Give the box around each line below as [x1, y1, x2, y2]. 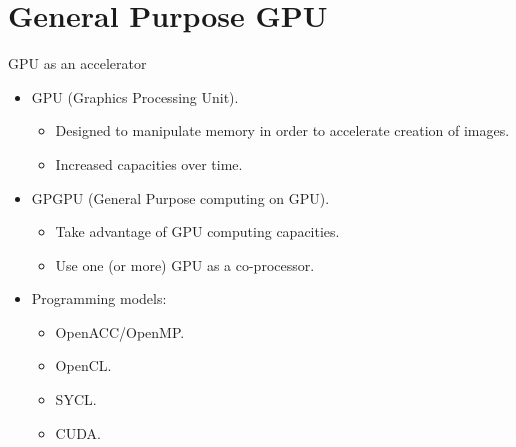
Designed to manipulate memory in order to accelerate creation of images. [55, 120, 510, 141]
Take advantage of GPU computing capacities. [55, 221, 340, 242]
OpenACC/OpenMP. [55, 321, 185, 342]
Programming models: [31, 288, 167, 309]
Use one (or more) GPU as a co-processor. [55, 254, 315, 275]
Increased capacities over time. [55, 153, 243, 174]
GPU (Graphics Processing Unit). [31, 86, 239, 107]
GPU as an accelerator [8, 53, 147, 74]
